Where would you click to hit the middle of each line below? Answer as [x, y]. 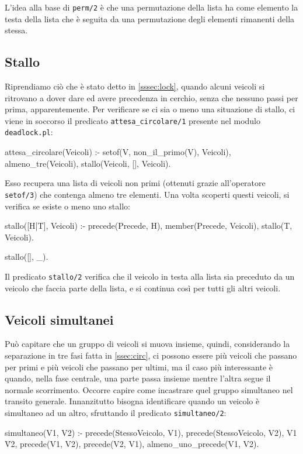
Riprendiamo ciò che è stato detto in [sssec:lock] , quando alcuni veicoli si [135, 86]
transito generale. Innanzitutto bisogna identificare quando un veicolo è [132, 401]
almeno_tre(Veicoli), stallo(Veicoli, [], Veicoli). [88, 163]
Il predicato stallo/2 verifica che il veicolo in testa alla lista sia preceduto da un [150, 276]
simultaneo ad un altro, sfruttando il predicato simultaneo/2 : [116, 412]
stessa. [16, 30]
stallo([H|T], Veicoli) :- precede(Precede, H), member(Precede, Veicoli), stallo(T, [149, 226]
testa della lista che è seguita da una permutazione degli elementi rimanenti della [150, 18]
